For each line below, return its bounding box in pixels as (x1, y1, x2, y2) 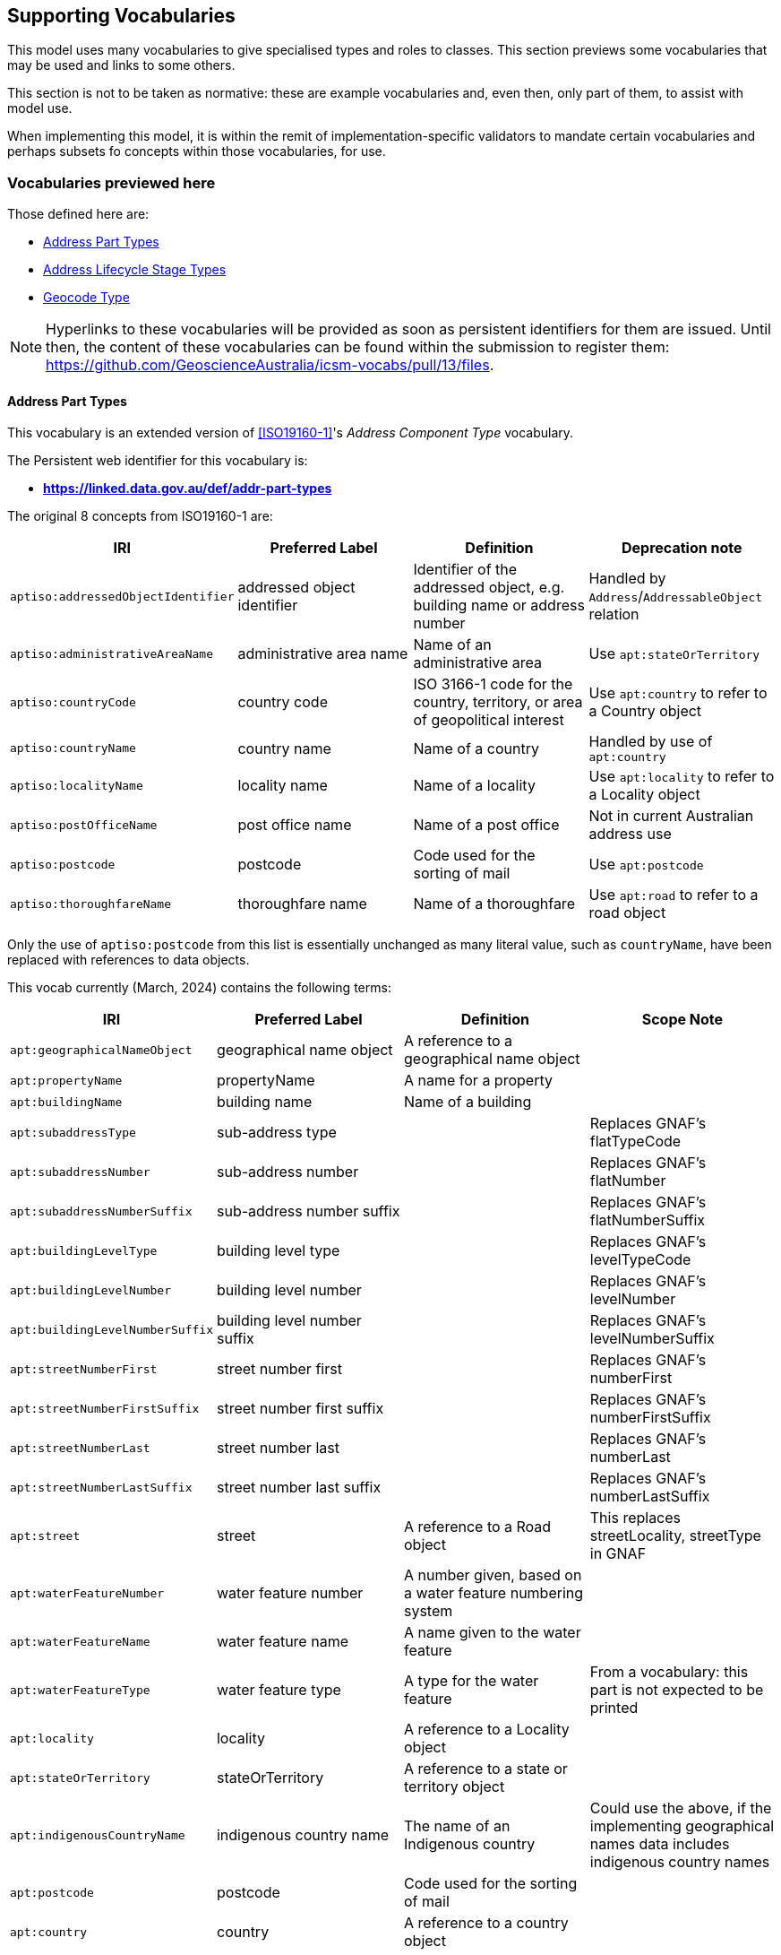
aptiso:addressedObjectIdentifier (10, 589, 235, 603)
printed (589, 1699, 639, 1717)
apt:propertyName (10, 1073, 123, 1087)
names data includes (589, 1835, 730, 1854)
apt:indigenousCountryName (10, 1828, 185, 1842)
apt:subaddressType (10, 1125, 136, 1139)
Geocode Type (43, 290, 130, 306)
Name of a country (413, 739, 539, 757)
